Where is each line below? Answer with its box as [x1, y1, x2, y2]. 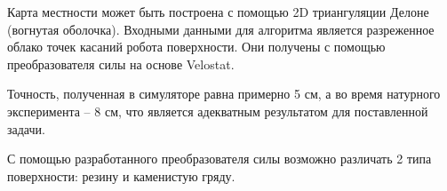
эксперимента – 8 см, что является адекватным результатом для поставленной [7, 101, 428, 120]
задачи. [7, 119, 45, 138]
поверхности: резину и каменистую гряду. [7, 166, 235, 185]
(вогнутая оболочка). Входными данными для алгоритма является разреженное [7, 20, 435, 38]
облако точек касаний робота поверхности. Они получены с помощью [7, 37, 386, 56]
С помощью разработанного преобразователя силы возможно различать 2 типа [7, 149, 432, 168]
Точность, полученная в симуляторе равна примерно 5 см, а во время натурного [7, 84, 441, 103]
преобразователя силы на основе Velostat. [7, 54, 235, 73]
